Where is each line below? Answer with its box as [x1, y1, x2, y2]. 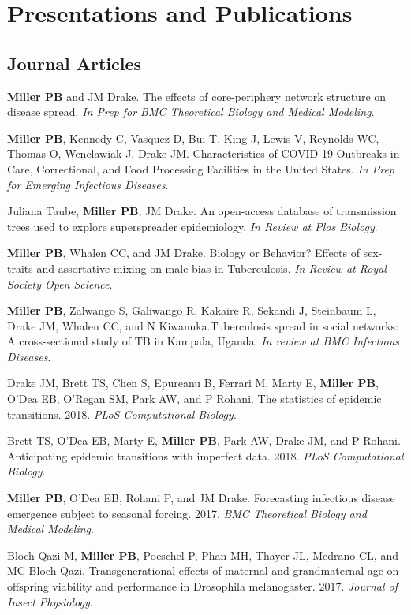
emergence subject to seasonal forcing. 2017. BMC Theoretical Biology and [7, 505, 367, 521]
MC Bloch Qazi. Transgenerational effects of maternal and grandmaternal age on [7, 562, 399, 579]
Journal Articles [7, 50, 142, 75]
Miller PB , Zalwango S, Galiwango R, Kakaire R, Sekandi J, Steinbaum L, [7, 302, 376, 319]
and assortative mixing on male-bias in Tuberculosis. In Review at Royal [36, 259, 387, 276]
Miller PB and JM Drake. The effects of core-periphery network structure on [7, 88, 387, 104]
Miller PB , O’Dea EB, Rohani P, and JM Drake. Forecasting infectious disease [7, 490, 395, 506]
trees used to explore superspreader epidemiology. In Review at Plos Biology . [7, 218, 378, 234]
